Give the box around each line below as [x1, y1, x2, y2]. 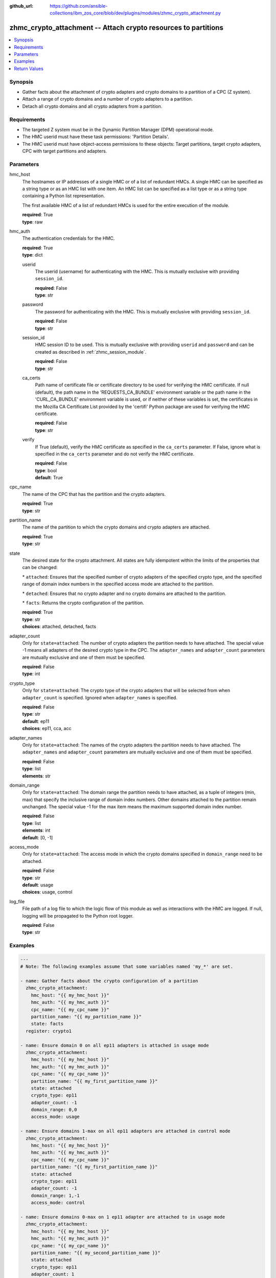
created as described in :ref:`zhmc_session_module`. [35, 349, 147, 355]
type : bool [35, 467, 57, 473]
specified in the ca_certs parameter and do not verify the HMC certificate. [35, 450, 194, 457]
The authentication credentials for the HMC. [22, 235, 115, 241]
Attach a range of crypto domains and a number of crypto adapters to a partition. [22, 96, 193, 102]
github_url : [9, 3, 33, 9]
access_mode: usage [31, 1114, 80, 1120]
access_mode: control [31, 1200, 85, 1206]
